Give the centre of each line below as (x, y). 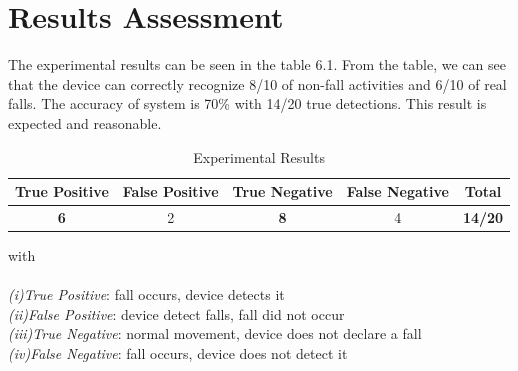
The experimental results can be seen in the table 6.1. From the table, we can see (257, 64)
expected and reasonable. (85, 122)
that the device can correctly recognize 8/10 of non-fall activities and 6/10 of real (257, 83)
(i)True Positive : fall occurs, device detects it (146, 294)
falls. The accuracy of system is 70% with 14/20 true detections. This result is (247, 103)
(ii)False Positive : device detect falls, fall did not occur (176, 313)
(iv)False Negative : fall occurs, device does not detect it (178, 353)
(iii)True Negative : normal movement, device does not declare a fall (215, 333)
